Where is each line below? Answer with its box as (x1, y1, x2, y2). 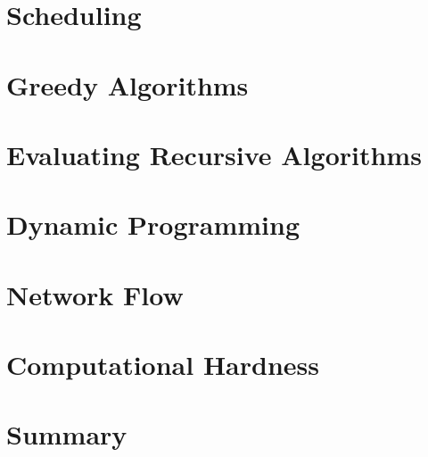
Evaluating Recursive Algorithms (6, 136, 422, 172)
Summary (6, 416, 128, 453)
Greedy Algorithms (6, 66, 249, 103)
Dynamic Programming (6, 206, 300, 243)
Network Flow (6, 276, 184, 312)
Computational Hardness (6, 346, 319, 383)
